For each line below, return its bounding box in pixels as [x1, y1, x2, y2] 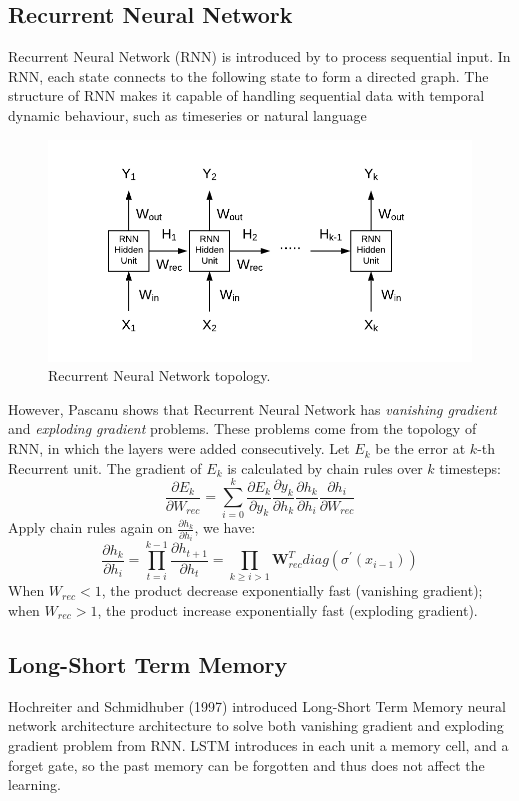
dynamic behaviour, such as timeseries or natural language [8, 104, 367, 125]
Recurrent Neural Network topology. [48, 365, 271, 386]
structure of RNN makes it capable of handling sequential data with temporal [8, 85, 485, 106]
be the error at [375, 438, 466, 459]
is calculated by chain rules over [227, 457, 423, 478]
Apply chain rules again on [8, 517, 173, 538]
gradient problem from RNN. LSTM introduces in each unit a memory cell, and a [8, 735, 509, 756]
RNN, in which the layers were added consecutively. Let [8, 438, 350, 459]
